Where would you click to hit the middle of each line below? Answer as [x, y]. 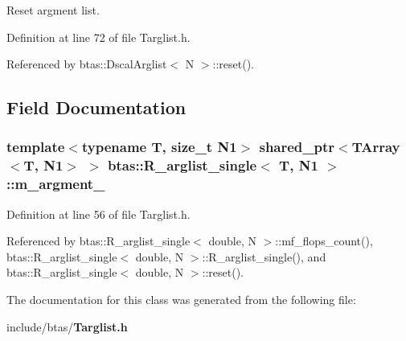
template [36, 147]
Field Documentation [96, 107]
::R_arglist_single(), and [264, 256]
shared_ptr [297, 147]
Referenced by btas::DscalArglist [87, 64]
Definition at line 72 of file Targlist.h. [98, 37]
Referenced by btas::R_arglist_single [98, 241]
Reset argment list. [53, 10]
